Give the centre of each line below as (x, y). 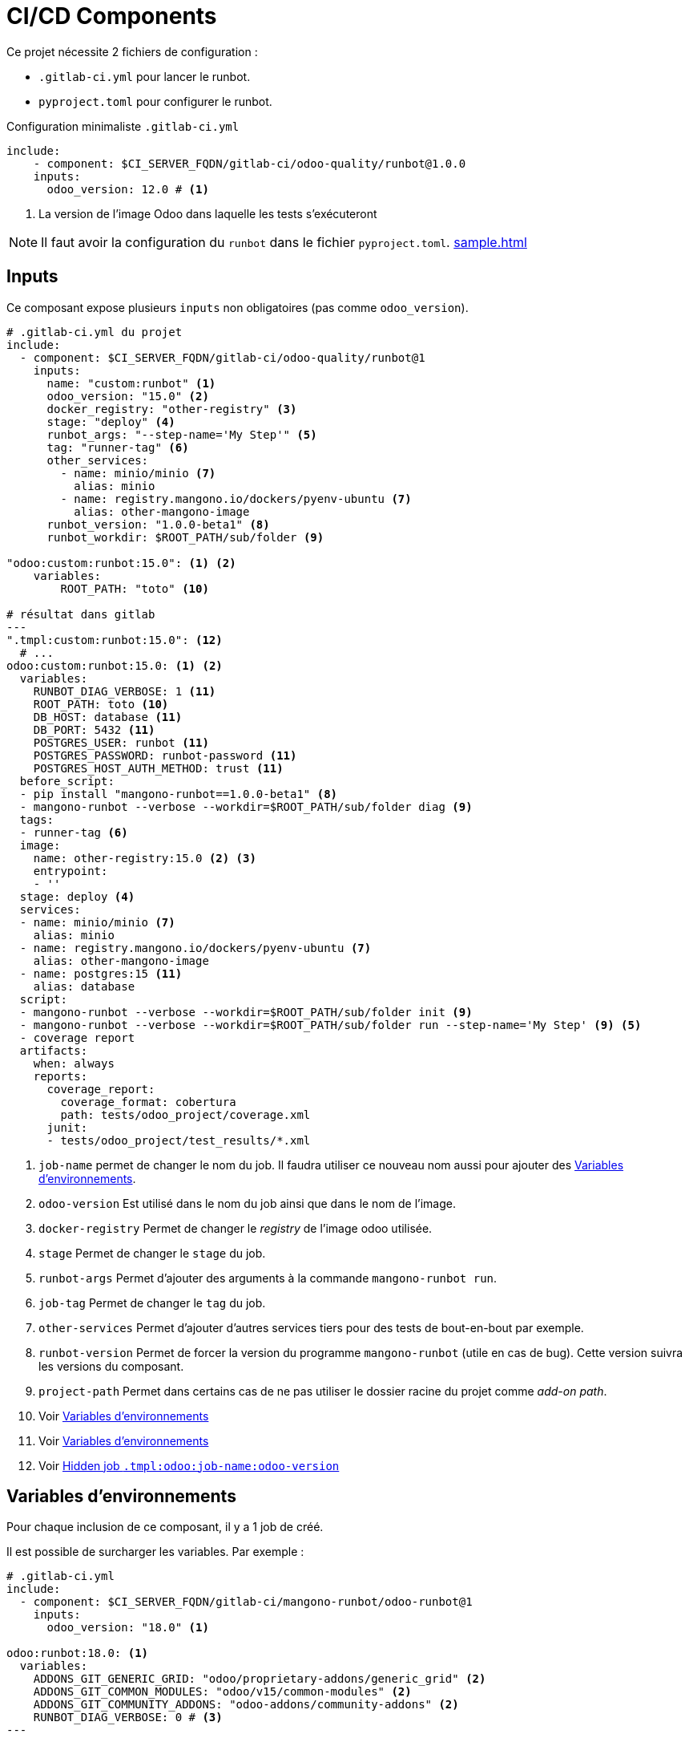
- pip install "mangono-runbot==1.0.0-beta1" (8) (179, 794)
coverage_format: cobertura (148, 1102)
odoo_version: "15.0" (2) (128, 396)
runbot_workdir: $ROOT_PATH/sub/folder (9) (185, 537)
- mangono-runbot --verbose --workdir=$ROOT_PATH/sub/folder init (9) (246, 1012)
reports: (60, 1076)
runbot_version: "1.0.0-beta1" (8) (158, 524)
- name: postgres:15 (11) (101, 973)
